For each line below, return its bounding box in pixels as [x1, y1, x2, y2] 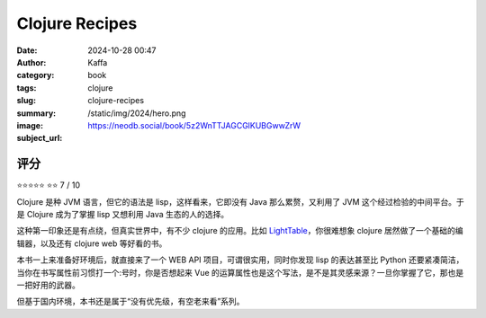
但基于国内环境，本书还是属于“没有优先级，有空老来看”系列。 [16, 296, 245, 307]
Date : [16, 45, 38, 56]
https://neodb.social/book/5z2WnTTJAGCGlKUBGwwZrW [87, 119, 301, 130]
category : [16, 70, 55, 81]
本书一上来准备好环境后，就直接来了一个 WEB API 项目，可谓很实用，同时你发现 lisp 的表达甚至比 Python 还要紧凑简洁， [16, 254, 464, 265]
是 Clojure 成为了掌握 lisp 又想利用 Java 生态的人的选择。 [16, 208, 229, 219]
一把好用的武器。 [16, 279, 80, 290]
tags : [16, 82, 37, 93]
